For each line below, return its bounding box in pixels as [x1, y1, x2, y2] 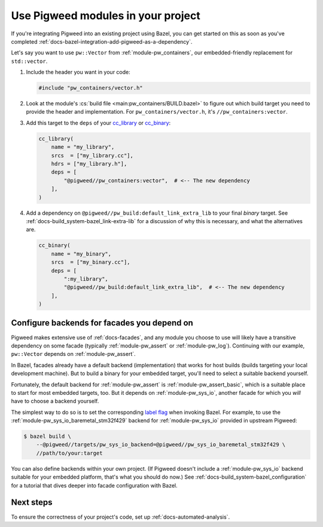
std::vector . [11, 57, 48, 65]
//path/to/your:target [36, 449, 103, 456]
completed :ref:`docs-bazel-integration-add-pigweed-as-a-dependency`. [11, 38, 193, 45]
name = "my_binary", [51, 250, 112, 257]
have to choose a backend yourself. [11, 398, 99, 405]
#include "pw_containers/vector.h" [38, 84, 143, 92]
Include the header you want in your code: [26, 69, 131, 76]
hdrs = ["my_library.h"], [51, 160, 127, 167]
